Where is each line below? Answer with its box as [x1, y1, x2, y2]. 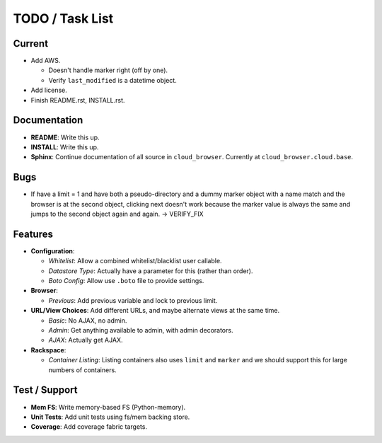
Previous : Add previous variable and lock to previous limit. [48, 296, 218, 304]
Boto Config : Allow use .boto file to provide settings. [48, 277, 204, 285]
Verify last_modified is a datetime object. [48, 76, 177, 84]
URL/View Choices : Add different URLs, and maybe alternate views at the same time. [30, 306, 280, 315]
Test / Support [13, 384, 78, 396]
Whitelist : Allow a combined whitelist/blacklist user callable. [48, 257, 222, 265]
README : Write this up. [30, 133, 100, 142]
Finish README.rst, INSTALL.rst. [30, 96, 125, 104]
